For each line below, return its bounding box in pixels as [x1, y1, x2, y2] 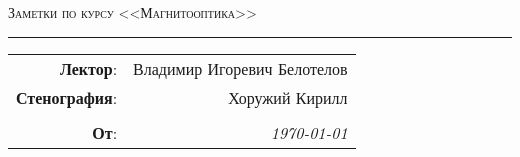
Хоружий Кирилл [228, 85, 348, 109]
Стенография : [16, 85, 118, 109]
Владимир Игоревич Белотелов [133, 56, 348, 80]
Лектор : [59, 56, 118, 80]
